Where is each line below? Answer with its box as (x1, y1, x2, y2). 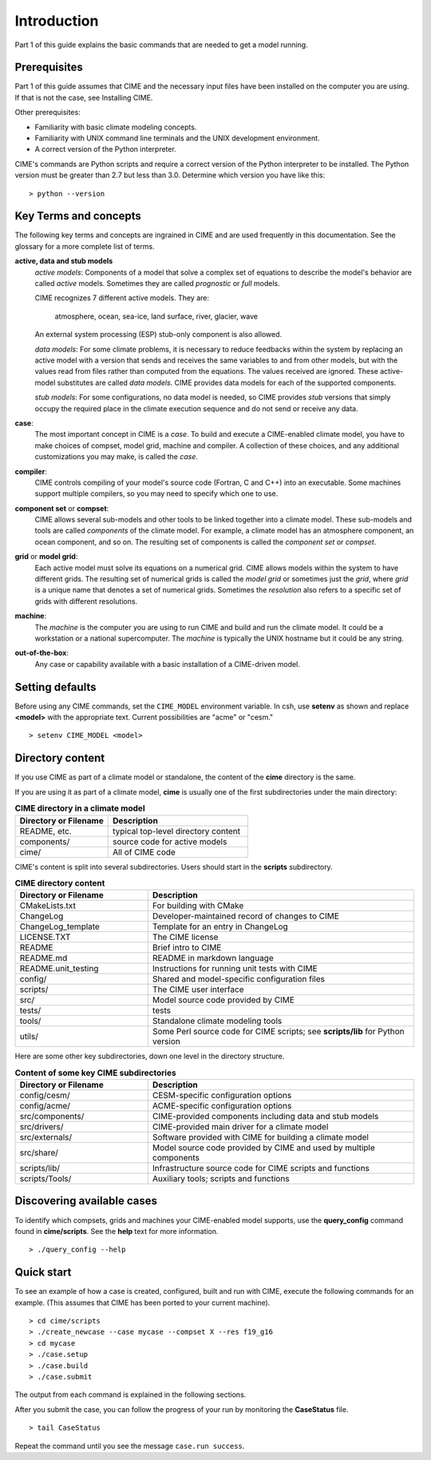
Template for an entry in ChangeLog (152, 921, 289, 932)
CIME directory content (14, 878, 105, 889)
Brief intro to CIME (152, 942, 222, 954)
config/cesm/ (19, 1090, 70, 1101)
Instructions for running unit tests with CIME (152, 963, 318, 974)
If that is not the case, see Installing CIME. (14, 93, 153, 102)
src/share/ (19, 1147, 59, 1158)
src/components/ (19, 1111, 85, 1122)
